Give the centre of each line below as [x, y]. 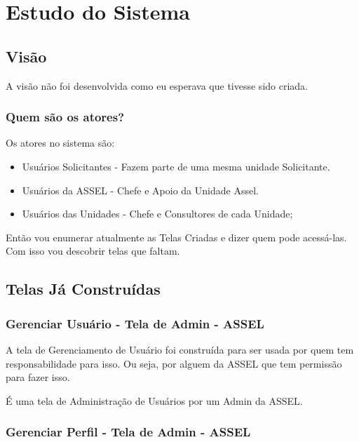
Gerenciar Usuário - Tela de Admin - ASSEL [135, 323]
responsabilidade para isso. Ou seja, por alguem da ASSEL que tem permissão [174, 363]
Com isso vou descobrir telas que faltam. [93, 251]
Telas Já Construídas [83, 289]
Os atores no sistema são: [60, 143]
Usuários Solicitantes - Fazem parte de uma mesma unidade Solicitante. [176, 166]
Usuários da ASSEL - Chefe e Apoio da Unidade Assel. [140, 190]
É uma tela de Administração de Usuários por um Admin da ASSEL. [154, 400]
